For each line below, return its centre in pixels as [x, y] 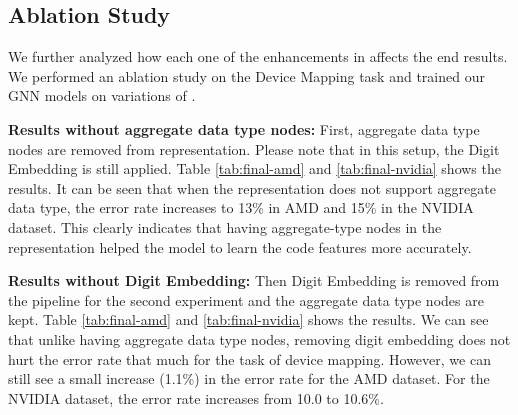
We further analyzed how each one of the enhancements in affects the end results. [258, 56]
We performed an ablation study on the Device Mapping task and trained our [246, 75]
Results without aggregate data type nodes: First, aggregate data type [244, 128]
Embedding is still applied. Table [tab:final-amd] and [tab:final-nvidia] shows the [254, 168]
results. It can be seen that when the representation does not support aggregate [252, 187]
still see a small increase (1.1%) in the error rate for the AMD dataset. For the [249, 378]
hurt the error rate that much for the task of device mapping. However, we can [249, 358]
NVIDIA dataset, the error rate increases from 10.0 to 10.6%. [196, 397]
